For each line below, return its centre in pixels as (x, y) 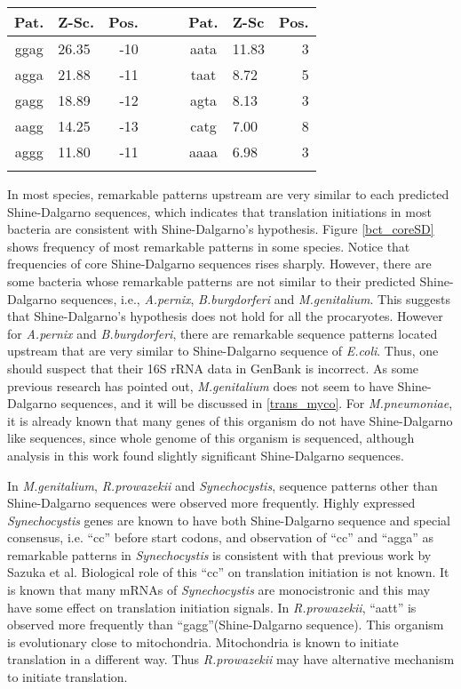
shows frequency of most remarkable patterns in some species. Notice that (209, 246)
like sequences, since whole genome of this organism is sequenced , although (211, 438)
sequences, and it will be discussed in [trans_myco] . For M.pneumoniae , (257, 403)
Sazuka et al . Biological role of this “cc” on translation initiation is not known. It (228, 572)
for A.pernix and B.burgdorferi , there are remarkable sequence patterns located (223, 333)
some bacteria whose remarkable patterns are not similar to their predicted (211, 280)
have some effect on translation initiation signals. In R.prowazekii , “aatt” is (212, 607)
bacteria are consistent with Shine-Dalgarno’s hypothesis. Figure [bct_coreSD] (221, 229)
